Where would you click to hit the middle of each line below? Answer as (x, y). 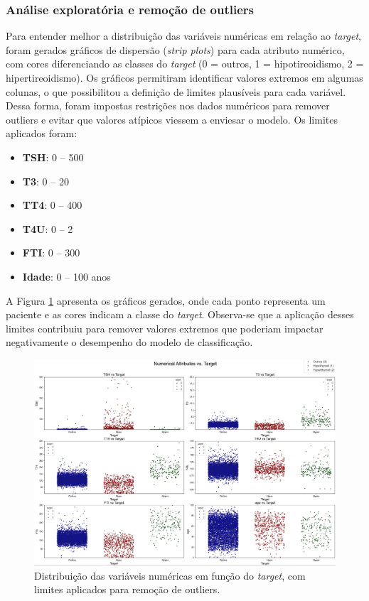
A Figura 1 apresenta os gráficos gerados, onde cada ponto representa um (166, 300)
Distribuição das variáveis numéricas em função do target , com (170, 575)
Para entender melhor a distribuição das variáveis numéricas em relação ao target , (184, 36)
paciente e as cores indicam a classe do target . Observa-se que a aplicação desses (180, 314)
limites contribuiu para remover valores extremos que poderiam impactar (165, 328)
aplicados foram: (42, 133)
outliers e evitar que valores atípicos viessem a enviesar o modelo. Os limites (172, 119)
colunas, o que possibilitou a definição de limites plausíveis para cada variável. (176, 91)
